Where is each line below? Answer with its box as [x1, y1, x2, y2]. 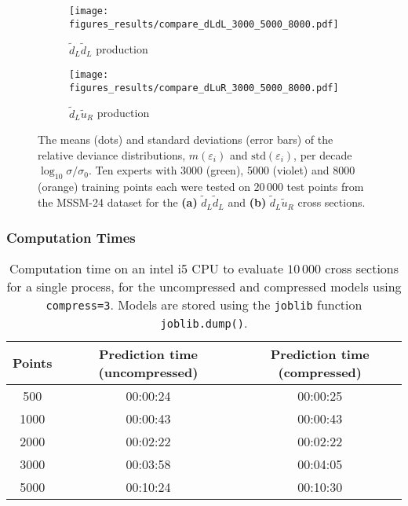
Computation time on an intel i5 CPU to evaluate [9, 258, 284, 277]
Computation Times [6, 227, 136, 247]
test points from [286, 178, 364, 195]
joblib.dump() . [160, 313, 248, 332]
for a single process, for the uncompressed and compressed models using [6, 277, 402, 295]
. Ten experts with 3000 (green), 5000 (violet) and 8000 [88, 162, 355, 178]
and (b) [228, 194, 267, 211]
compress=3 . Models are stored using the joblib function [46, 295, 362, 313]
